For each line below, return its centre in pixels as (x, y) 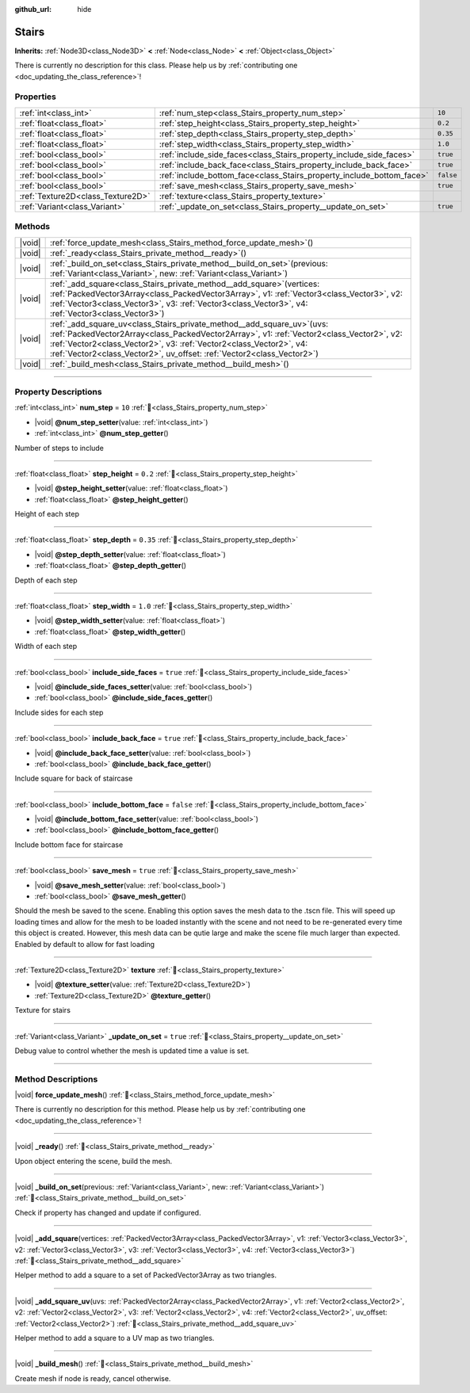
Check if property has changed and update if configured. (108, 1212)
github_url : (33, 9)
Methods (32, 227)
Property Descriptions (58, 391)
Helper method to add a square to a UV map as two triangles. (115, 1338)
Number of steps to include (59, 448)
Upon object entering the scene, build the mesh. (94, 1161)
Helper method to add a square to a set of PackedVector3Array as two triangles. (146, 1275)
